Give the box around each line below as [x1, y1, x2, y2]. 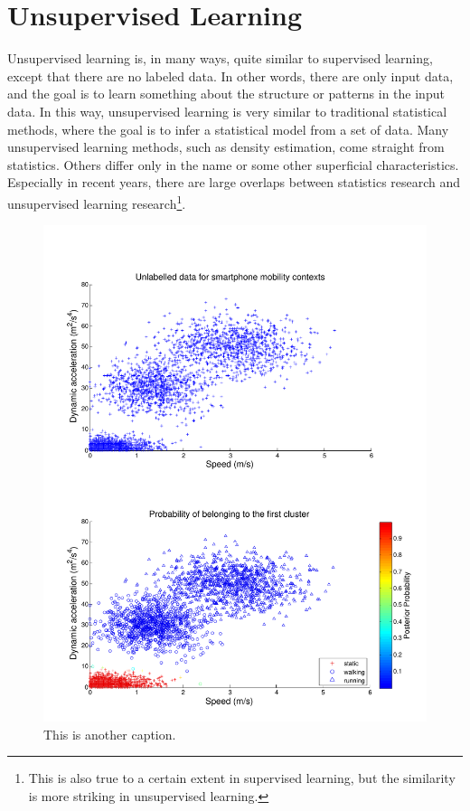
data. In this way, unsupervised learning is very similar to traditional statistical [7, 101, 447, 120]
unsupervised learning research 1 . [7, 191, 186, 212]
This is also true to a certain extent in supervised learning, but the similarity [28, 769, 456, 787]
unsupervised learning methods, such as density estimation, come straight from [7, 137, 445, 156]
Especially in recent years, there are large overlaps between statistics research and [7, 173, 461, 192]
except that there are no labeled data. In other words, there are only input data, [7, 66, 454, 85]
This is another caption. [43, 724, 176, 743]
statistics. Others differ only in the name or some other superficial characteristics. [7, 155, 459, 174]
